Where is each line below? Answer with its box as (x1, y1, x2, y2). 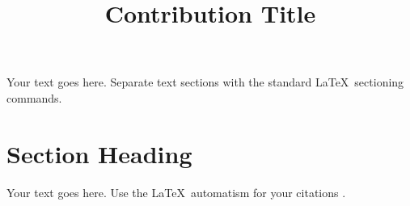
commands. (6, 89, 62, 106)
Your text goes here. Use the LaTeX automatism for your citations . (6, 183, 346, 200)
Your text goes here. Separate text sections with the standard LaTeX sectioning (6, 74, 404, 90)
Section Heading (6, 137, 192, 170)
